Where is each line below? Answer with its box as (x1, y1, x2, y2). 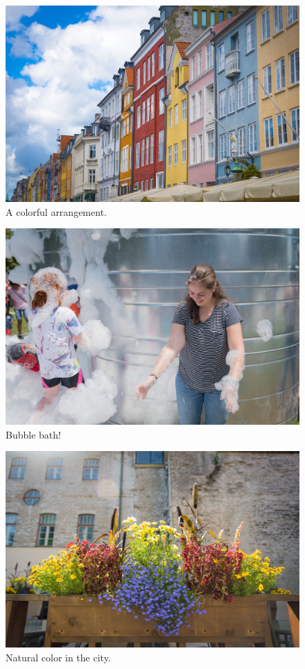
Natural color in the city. (6, 650, 111, 664)
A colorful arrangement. (6, 204, 107, 219)
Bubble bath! (6, 427, 61, 441)
